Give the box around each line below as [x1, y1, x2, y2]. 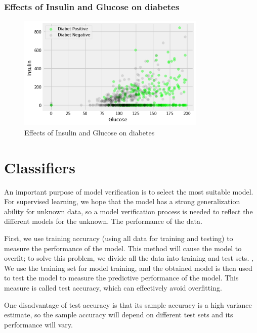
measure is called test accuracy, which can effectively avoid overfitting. [4, 282, 222, 293]
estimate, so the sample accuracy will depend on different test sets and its [4, 309, 233, 320]
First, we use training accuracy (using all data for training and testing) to [4, 233, 233, 244]
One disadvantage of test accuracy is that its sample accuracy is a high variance [4, 299, 252, 310]
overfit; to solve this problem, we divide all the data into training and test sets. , [4, 253, 253, 263]
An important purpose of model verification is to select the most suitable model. [4, 186, 253, 197]
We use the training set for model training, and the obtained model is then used [4, 262, 252, 273]
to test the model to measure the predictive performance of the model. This [4, 272, 239, 283]
